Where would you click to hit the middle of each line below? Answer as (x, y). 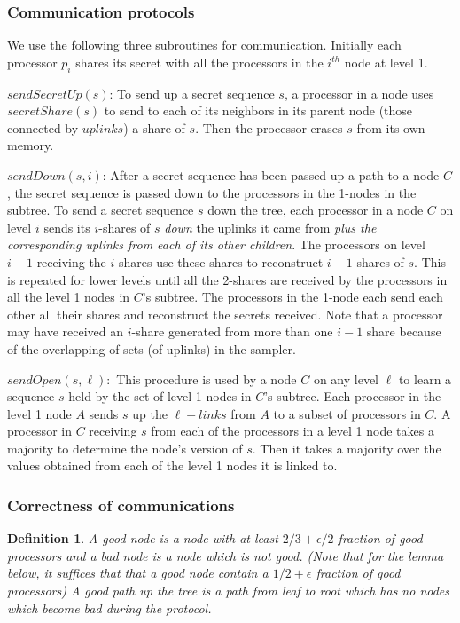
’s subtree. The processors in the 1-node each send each (292, 297)
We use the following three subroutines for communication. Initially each (204, 45)
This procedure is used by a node (207, 379)
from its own (391, 127)
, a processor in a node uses (359, 93)
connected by (43, 127)
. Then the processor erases (269, 127)
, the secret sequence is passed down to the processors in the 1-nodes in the (212, 192)
